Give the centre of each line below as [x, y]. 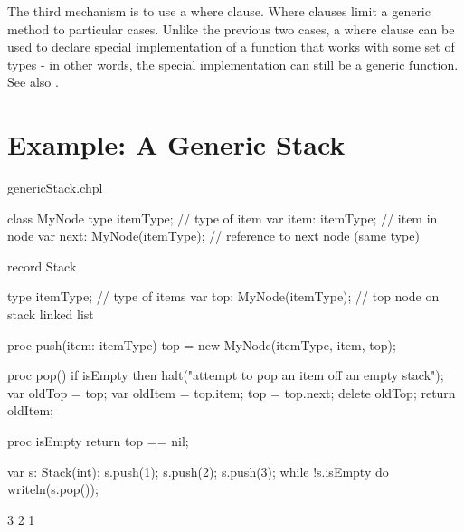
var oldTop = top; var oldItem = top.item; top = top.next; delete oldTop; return [232, 392]
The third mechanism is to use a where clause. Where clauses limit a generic [219, 11]
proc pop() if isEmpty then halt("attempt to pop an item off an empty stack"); [226, 375]
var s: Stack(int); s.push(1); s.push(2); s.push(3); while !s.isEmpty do [198, 471]
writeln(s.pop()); [53, 489]
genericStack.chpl [55, 188]
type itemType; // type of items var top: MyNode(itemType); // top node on [223, 296]
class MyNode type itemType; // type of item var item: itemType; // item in [223, 218]
